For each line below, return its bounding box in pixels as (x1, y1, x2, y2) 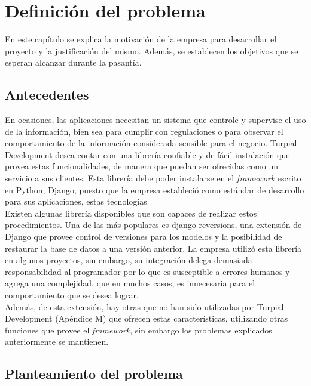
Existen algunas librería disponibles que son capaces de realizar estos (5, 206, 257, 219)
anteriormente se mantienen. (5, 335, 109, 348)
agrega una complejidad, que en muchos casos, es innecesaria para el (5, 277, 255, 289)
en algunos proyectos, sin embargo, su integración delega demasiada (5, 254, 252, 266)
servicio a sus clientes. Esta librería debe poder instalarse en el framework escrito (5, 172, 301, 184)
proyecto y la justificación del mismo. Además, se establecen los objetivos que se (5, 44, 298, 57)
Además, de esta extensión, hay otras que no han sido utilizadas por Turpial (5, 300, 284, 313)
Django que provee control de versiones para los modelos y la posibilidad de (5, 230, 282, 243)
